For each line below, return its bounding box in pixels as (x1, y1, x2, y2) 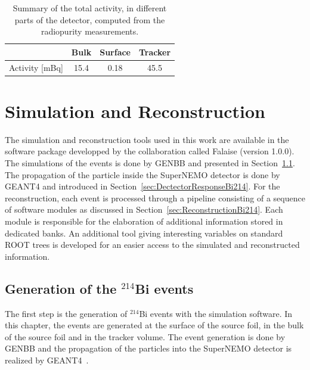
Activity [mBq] (9, 61, 63, 73)
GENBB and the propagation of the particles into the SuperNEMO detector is (5, 342, 292, 355)
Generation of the (5, 279, 117, 297)
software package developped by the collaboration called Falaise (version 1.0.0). (5, 145, 294, 157)
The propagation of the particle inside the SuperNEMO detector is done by (5, 168, 280, 181)
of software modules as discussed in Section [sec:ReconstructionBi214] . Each (5, 203, 283, 216)
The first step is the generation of (5, 307, 128, 319)
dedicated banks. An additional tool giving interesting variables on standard (5, 226, 283, 239)
